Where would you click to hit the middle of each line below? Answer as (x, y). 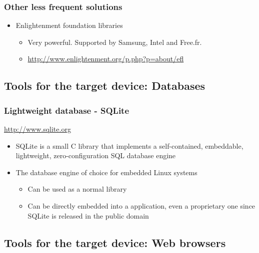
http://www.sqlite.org (37, 129)
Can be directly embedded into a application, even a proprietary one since (141, 205)
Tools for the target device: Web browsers (115, 242)
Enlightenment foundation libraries (69, 25)
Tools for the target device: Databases (105, 86)
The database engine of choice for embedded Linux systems (106, 172)
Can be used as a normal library (77, 189)
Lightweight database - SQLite (67, 110)
